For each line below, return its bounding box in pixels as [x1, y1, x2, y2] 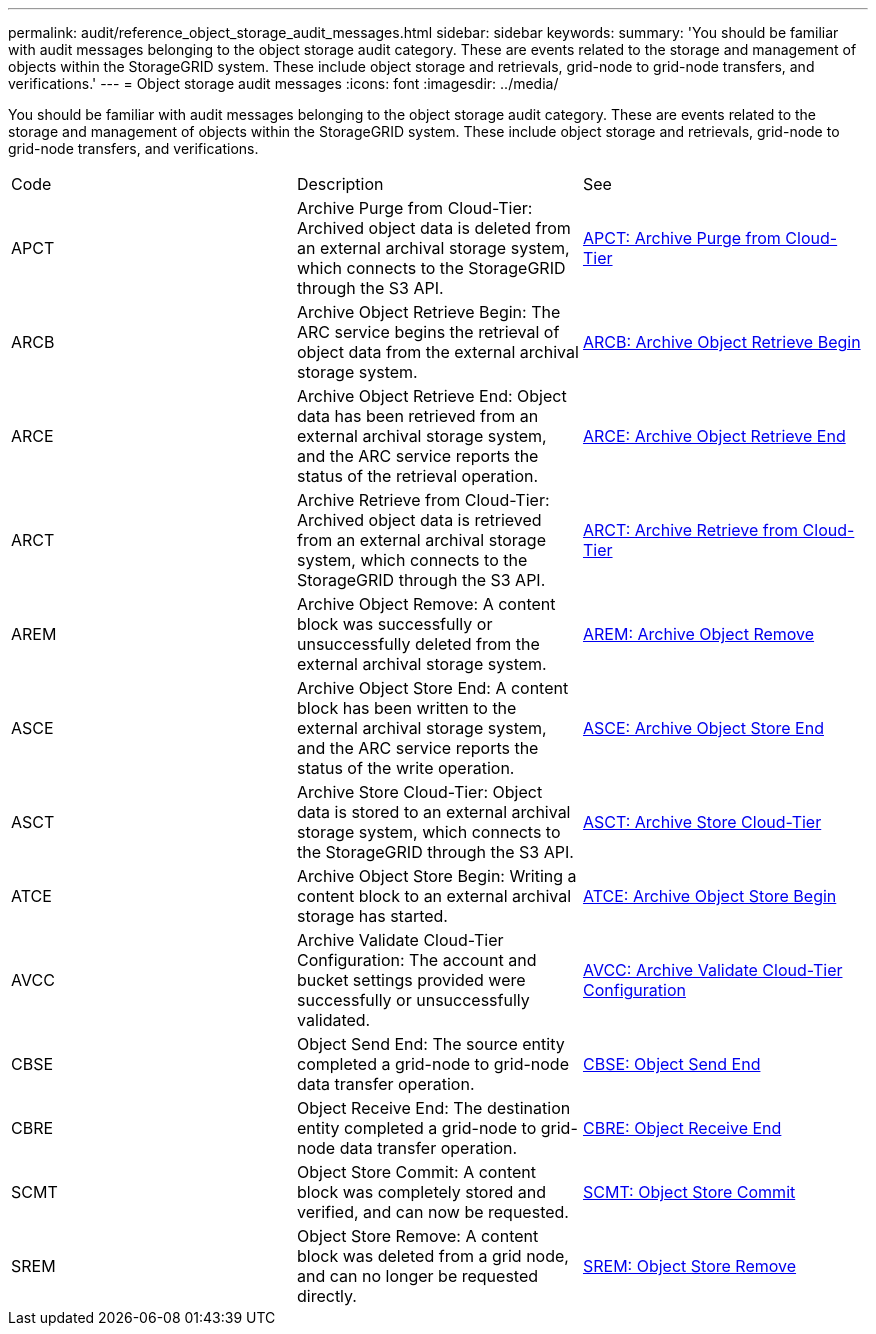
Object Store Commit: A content [296, 1162, 536, 1182]
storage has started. [296, 906, 448, 926]
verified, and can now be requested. [296, 1202, 569, 1222]
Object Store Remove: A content [296, 1226, 539, 1246]
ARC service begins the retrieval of [296, 322, 560, 342]
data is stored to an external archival [296, 802, 571, 822]
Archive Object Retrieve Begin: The [296, 302, 561, 322]
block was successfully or [296, 614, 493, 634]
